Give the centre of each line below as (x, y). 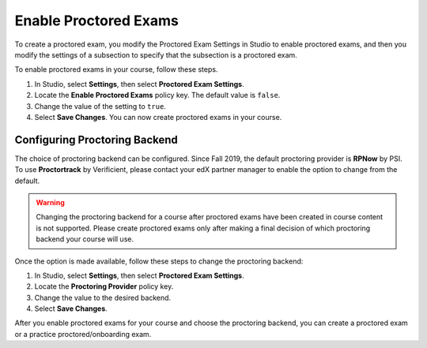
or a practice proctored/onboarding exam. (83, 334)
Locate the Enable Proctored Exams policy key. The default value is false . (157, 95)
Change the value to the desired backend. (103, 297)
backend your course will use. (85, 239)
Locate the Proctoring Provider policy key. (104, 286)
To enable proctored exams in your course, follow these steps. (116, 69)
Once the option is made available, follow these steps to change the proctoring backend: (159, 261)
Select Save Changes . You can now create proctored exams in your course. (158, 117)
